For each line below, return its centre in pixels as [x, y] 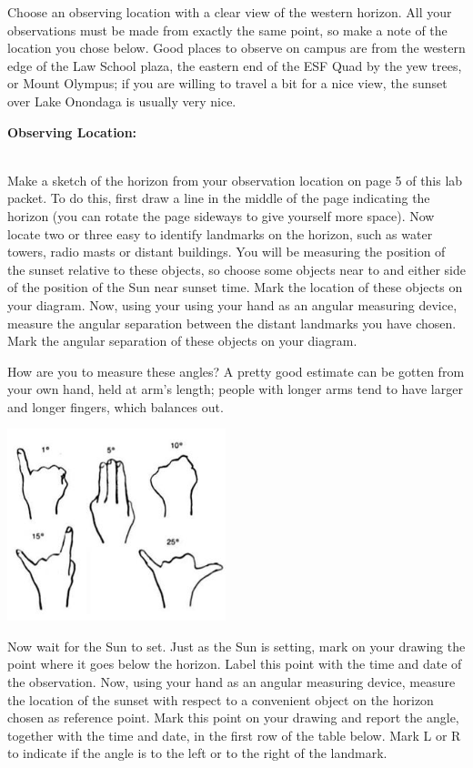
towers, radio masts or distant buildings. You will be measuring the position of [226, 252]
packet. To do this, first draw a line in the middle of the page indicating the [219, 198]
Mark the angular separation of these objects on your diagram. [182, 341]
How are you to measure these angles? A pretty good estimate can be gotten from [236, 371]
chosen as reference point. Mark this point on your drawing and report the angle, [233, 717]
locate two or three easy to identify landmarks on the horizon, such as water [220, 233]
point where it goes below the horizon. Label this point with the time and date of [235, 664]
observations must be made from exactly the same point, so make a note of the [227, 30]
